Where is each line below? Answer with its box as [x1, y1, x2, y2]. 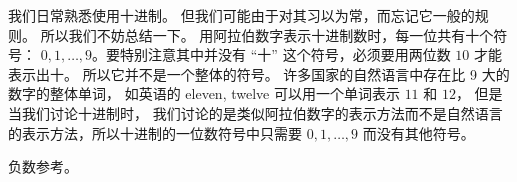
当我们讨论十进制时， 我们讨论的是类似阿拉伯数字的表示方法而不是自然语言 [8, 102, 503, 123]
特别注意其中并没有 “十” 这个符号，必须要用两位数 [120, 44, 451, 65]
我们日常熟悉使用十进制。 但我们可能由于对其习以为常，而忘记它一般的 [8, 5, 475, 25]
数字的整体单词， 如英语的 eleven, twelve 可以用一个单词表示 [8, 83, 400, 104]
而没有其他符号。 [362, 122, 475, 143]
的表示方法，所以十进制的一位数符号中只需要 [8, 122, 302, 143]
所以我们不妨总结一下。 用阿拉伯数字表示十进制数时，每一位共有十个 [40, 24, 494, 45]
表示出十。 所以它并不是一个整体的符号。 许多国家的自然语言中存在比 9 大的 [8, 63, 510, 84]
